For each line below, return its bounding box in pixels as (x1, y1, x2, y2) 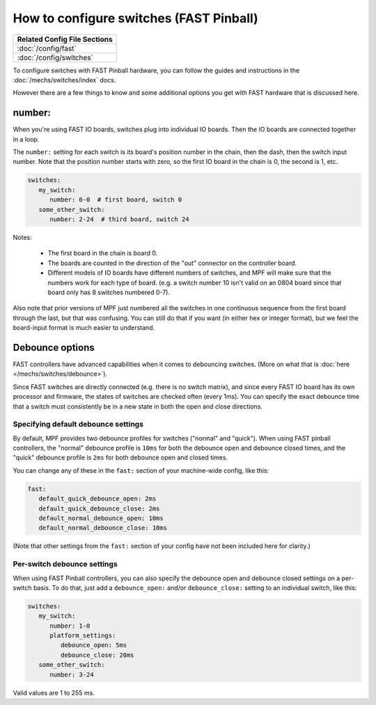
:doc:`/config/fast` (17, 43, 77, 53)
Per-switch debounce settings (13, 559, 118, 569)
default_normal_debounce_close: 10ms (38, 524, 167, 532)
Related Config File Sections (17, 34, 113, 44)
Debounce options (13, 342, 95, 354)
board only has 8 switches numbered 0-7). (47, 288, 171, 296)
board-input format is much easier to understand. (13, 324, 155, 332)
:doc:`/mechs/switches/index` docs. (13, 75, 116, 84)
